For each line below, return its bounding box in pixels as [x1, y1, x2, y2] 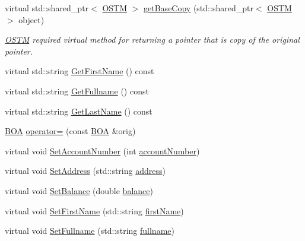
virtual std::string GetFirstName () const [5, 65, 154, 77]
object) [18, 13, 45, 26]
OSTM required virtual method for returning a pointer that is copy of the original [5, 33, 300, 46]
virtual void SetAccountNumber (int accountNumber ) [5, 144, 200, 157]
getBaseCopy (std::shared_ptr [144, 2, 253, 14]
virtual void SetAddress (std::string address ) [5, 164, 166, 177]
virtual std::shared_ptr [5, 2, 89, 14]
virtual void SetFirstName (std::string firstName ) [5, 204, 184, 217]
